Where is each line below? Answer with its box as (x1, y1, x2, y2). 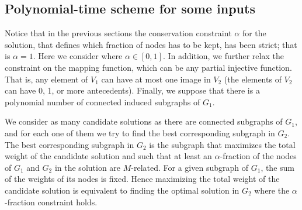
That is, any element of (5, 73, 88, 85)
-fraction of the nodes (220, 150, 297, 162)
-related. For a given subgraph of (131, 161, 249, 173)
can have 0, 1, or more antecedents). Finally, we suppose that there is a (5, 84, 260, 97)
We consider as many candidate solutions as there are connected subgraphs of (5, 115, 283, 128)
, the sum (261, 161, 294, 173)
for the (242, 27, 266, 39)
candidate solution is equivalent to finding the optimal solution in (5, 184, 239, 196)
